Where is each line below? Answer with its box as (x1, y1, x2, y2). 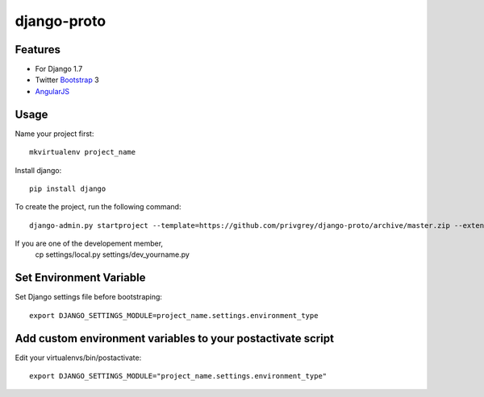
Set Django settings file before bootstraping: (15, 292, 163, 302)
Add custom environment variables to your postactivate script (15, 331, 335, 345)
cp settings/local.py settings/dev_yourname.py (35, 250, 190, 259)
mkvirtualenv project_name (29, 147, 136, 157)
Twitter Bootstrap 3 (35, 75, 100, 85)
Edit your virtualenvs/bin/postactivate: (15, 353, 142, 362)
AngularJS (35, 86, 70, 96)
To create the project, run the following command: (15, 202, 181, 212)
